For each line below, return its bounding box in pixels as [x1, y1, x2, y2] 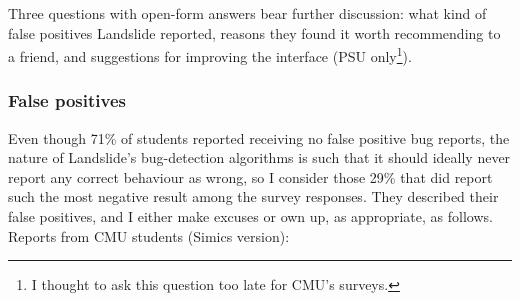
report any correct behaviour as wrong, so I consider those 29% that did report [8, 166, 493, 187]
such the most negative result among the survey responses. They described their [8, 186, 499, 207]
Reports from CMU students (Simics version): [8, 225, 290, 246]
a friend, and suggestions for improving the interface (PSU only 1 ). [8, 43, 412, 66]
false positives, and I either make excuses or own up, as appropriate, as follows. [8, 206, 493, 227]
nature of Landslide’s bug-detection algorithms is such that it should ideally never [8, 147, 511, 168]
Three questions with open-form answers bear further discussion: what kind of [8, 3, 487, 23]
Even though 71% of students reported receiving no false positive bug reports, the [8, 127, 510, 148]
